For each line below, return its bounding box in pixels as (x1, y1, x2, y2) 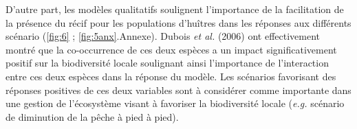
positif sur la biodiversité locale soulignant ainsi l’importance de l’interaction (6, 56, 329, 70)
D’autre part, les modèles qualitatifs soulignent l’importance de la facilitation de (6, 2, 344, 16)
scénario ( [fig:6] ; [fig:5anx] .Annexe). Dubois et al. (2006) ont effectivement (6, 29, 321, 43)
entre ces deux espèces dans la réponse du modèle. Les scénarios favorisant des (6, 69, 336, 83)
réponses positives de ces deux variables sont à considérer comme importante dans (6, 82, 351, 97)
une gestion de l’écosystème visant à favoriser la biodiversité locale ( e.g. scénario (6, 96, 345, 110)
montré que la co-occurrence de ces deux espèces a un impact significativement (6, 42, 337, 56)
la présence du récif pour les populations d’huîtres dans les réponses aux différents (6, 15, 351, 30)
